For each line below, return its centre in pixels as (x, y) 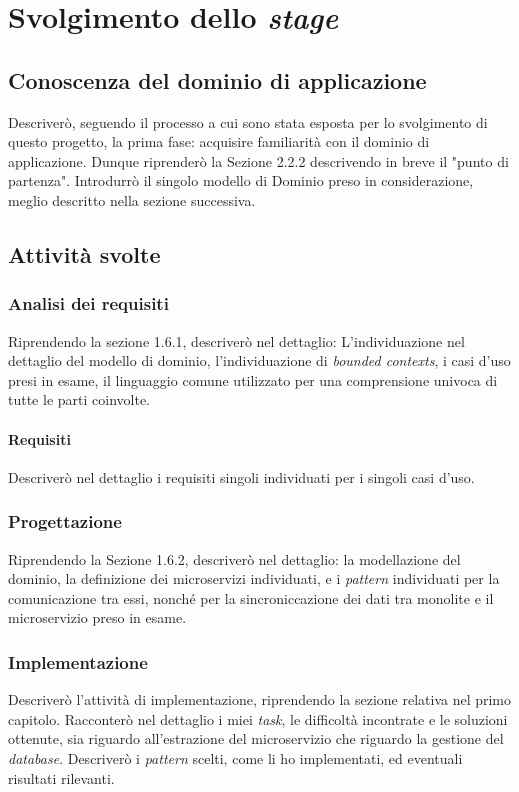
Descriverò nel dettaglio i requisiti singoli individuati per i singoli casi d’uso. (241, 476)
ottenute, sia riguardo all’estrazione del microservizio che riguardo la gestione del (256, 738)
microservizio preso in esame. (97, 617)
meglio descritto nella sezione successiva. (132, 199)
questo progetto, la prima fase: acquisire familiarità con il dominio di (219, 141)
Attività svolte (84, 253)
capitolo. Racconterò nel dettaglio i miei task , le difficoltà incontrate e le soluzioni (258, 718)
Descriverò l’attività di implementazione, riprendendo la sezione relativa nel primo (260, 699)
